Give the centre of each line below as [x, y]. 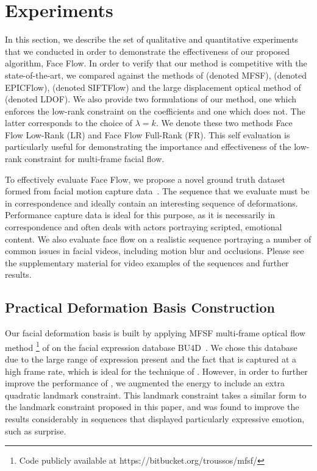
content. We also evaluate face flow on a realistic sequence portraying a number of [158, 239]
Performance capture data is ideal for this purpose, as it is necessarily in [140, 215]
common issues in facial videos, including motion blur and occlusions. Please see [155, 251]
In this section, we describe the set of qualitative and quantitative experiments [152, 39]
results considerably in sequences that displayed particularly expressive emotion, [155, 419]
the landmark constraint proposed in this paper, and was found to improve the [152, 407]
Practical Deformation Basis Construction [140, 307]
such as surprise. [36, 430]
